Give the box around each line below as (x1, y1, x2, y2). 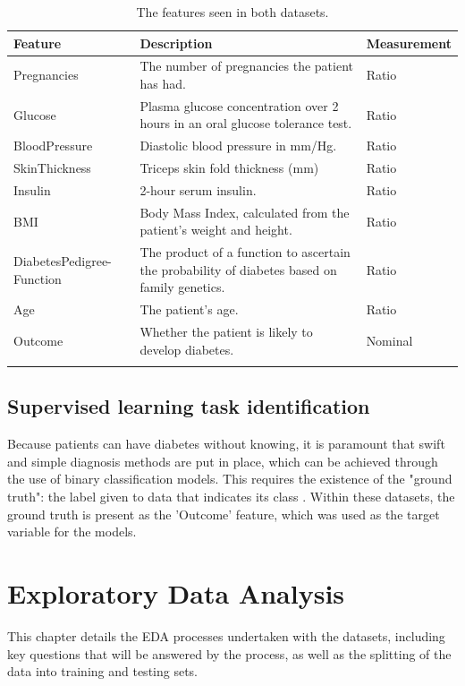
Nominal (366, 330, 413, 349)
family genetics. (139, 278, 225, 296)
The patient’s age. (139, 300, 239, 319)
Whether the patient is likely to (139, 322, 313, 341)
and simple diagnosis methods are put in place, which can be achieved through (7, 451, 438, 470)
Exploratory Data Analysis (7, 575, 345, 612)
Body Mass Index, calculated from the (139, 202, 350, 221)
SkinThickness (13, 159, 91, 177)
